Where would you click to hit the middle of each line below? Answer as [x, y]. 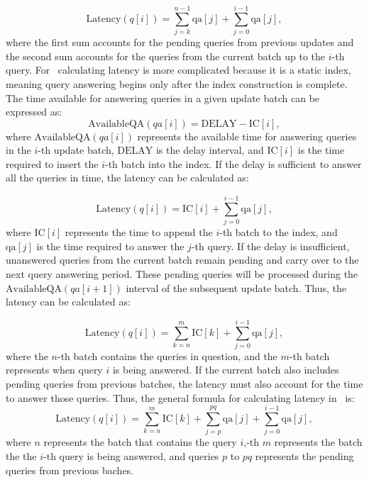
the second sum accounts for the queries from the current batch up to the [166, 56]
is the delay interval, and [210, 150]
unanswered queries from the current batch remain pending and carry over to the [182, 260]
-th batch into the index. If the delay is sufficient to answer [233, 163]
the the [21, 455]
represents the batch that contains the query [140, 442]
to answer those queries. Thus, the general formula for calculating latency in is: [180, 397]
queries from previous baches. [70, 470]
